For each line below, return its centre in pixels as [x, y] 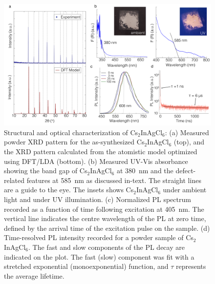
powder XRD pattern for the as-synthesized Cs [74, 142]
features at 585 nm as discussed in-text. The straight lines [114, 180]
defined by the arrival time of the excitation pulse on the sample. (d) [107, 228]
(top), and [189, 142]
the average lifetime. [34, 275]
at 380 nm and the [145, 171]
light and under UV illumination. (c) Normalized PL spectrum [97, 199]
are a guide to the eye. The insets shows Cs [69, 190]
